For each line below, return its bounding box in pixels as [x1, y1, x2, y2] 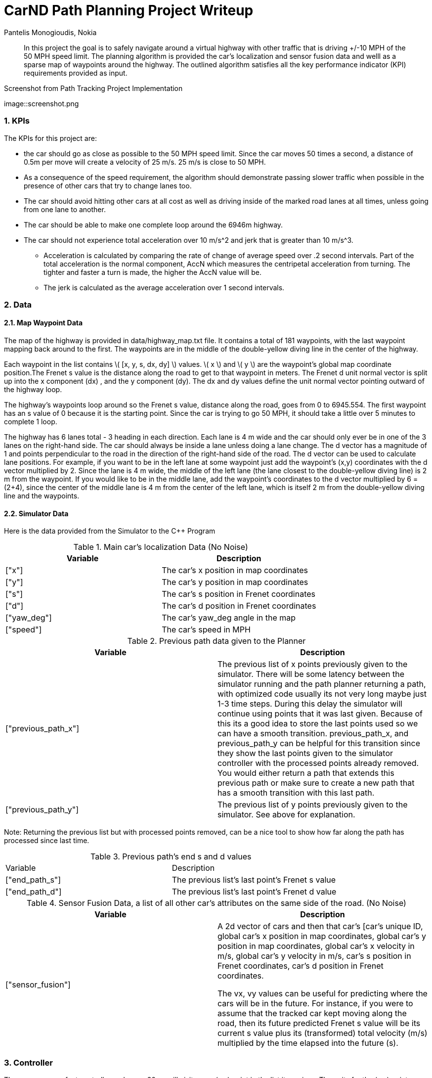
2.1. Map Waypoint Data [4, 318, 83, 327]
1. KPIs [4, 116, 30, 126]
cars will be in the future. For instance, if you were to [217, 998, 413, 1009]
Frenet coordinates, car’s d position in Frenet [217, 961, 384, 971]
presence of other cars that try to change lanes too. [24, 181, 192, 190]
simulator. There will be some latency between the [217, 669, 404, 679]
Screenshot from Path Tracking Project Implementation [4, 84, 183, 92]
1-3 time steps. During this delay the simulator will [217, 699, 402, 709]
